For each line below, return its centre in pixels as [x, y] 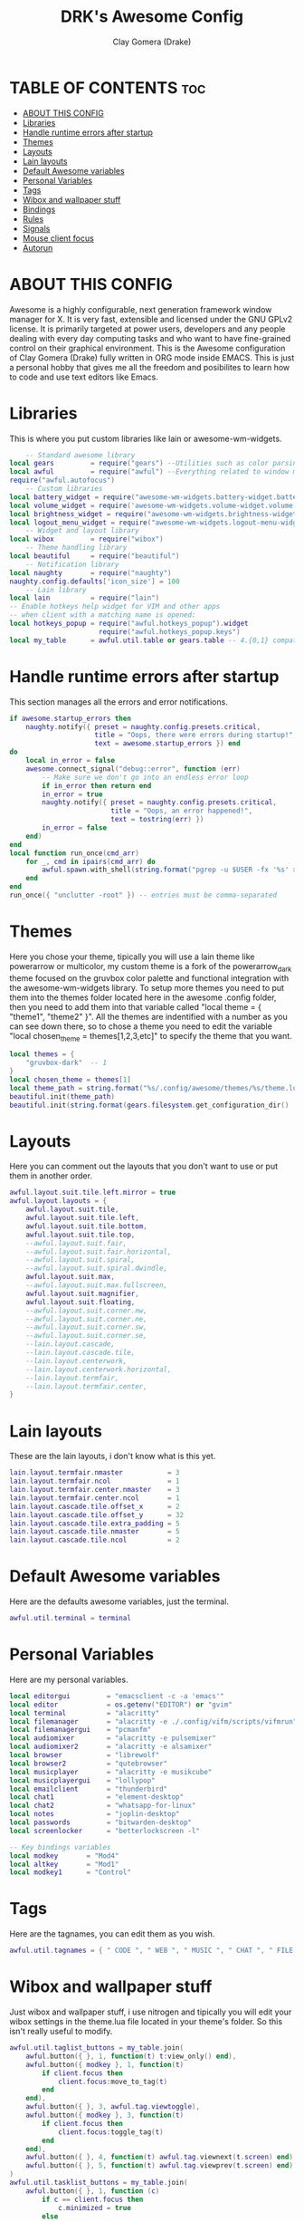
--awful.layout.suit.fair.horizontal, [99, 1252]
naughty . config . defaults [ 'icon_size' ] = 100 [95, 582]
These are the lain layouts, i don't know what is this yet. [113, 1457]
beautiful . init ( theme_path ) [62, 1096]
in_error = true [72, 794]
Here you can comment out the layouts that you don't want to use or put [144, 1167]
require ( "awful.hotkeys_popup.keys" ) [170, 631]
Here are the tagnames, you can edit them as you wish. [112, 1934]
